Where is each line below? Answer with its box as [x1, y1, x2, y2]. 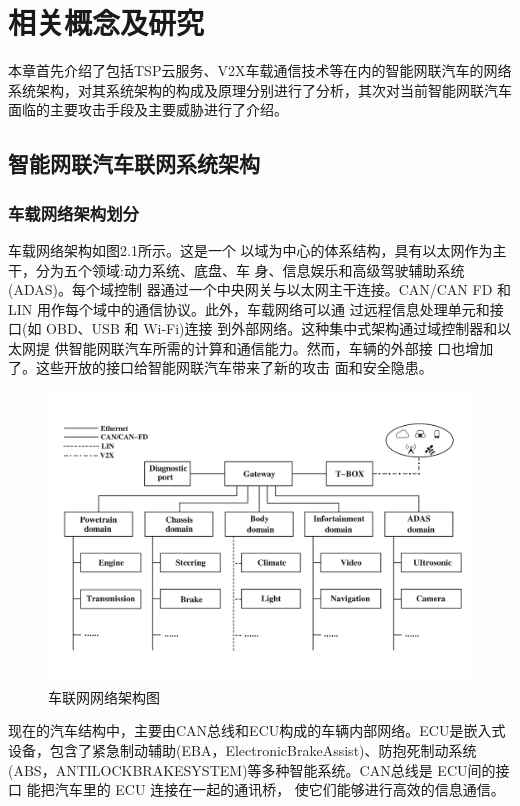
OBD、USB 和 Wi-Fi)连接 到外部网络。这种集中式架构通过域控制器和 [46, 318, 498, 339]
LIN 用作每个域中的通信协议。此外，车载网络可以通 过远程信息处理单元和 [8, 298, 490, 319]
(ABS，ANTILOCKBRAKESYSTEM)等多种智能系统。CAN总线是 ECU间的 [8, 759, 496, 780]
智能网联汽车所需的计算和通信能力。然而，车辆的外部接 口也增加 [68, 337, 494, 358]
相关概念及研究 [8, 2, 205, 43]
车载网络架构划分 [8, 200, 139, 225]
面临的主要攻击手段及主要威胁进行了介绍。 [8, 99, 288, 120]
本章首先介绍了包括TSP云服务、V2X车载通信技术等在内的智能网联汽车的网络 [8, 60, 512, 81]
